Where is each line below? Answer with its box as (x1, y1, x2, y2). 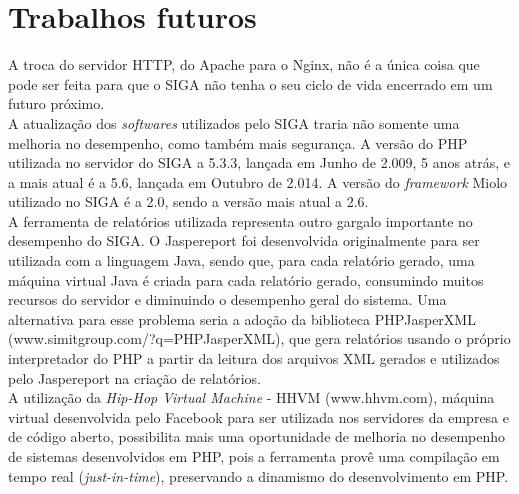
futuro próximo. (8, 93, 105, 114)
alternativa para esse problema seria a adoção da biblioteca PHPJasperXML (8, 308, 476, 329)
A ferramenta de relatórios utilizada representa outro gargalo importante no (8, 210, 473, 231)
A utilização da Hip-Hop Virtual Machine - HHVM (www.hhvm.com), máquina (8, 387, 495, 408)
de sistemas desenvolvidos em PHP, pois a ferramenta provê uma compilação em (8, 446, 500, 466)
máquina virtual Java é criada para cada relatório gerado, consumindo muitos (8, 269, 484, 290)
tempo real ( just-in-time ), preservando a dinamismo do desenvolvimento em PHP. (8, 465, 509, 486)
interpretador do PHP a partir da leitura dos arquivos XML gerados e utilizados (8, 348, 500, 369)
